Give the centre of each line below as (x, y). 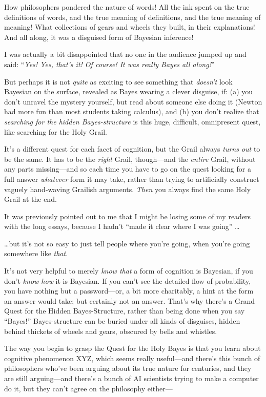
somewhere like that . (36, 253)
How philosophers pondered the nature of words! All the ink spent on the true (127, 7)
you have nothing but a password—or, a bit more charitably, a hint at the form (129, 291)
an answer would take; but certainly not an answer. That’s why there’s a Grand (130, 300)
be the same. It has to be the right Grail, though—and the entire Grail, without (130, 159)
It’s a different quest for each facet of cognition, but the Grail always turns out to (132, 149)
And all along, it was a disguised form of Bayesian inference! (99, 37)
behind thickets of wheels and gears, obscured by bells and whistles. (111, 331)
